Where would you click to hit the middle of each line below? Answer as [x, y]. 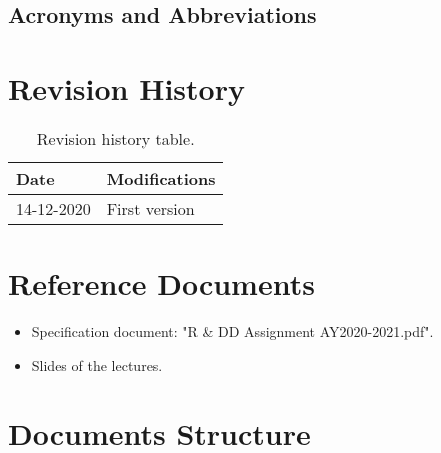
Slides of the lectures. [97, 364]
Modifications [161, 178]
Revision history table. [115, 138]
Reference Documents [161, 283]
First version [150, 208]
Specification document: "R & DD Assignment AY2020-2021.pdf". [232, 331]
